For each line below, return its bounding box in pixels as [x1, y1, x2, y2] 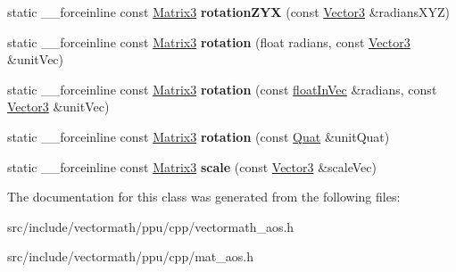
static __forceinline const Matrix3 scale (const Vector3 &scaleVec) [7, 157, 377, 176]
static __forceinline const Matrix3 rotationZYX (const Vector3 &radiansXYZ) [7, 3, 451, 21]
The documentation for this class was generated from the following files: [7, 187, 401, 206]
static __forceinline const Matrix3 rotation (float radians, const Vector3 [7, 32, 410, 51]
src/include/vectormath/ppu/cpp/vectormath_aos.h [7, 217, 294, 235]
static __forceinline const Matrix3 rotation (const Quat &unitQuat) [7, 127, 390, 145]
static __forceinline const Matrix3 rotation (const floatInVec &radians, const [7, 79, 437, 98]
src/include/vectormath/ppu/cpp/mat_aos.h [7, 247, 253, 266]
